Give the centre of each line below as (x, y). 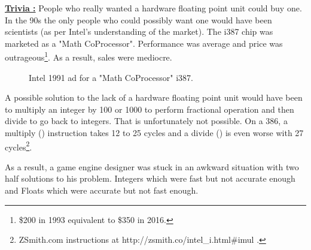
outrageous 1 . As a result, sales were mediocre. (89, 56)
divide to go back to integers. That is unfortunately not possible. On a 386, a (146, 121)
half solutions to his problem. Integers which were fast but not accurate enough (150, 178)
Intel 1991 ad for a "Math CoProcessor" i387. (111, 77)
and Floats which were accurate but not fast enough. (102, 190)
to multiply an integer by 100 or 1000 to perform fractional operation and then (150, 109)
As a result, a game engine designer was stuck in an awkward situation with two (152, 166)
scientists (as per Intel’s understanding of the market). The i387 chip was (139, 31)
